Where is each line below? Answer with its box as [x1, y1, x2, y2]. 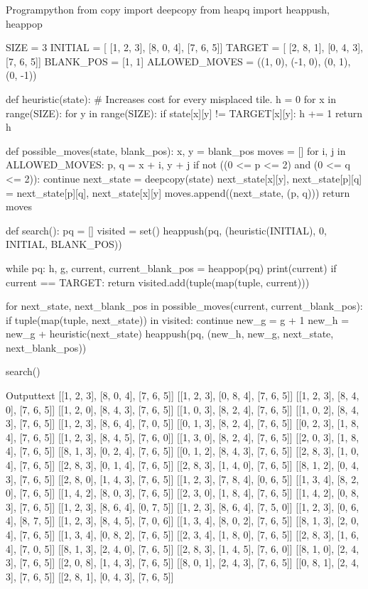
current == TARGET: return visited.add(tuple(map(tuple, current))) [6, 274, 310, 289]
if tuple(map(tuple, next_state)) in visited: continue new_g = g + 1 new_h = [6, 312, 350, 327]
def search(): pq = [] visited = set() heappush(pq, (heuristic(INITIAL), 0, [6, 222, 327, 237]
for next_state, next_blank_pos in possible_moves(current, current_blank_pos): [6, 298, 363, 313]
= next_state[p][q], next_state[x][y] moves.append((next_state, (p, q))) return [6, 185, 350, 200]
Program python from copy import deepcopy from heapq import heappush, [6, 2, 330, 16]
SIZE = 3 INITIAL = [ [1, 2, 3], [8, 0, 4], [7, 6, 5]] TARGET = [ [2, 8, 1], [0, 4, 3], [6, 40, 363, 55]
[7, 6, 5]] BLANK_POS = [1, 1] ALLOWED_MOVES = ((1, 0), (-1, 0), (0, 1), [6, 53, 351, 68]
